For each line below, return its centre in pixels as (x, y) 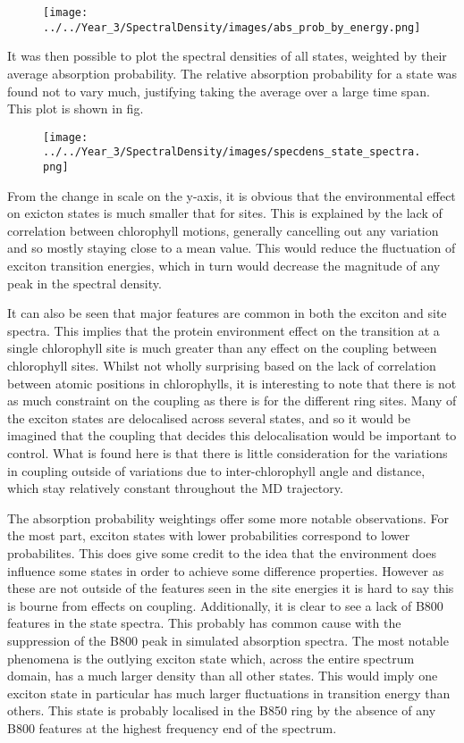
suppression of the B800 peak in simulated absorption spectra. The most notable (228, 640)
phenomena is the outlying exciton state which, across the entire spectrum (211, 658)
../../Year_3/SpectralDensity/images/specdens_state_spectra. (232, 152)
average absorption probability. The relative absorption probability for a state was (232, 73)
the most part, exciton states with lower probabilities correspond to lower (209, 535)
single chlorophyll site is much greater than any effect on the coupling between (222, 348)
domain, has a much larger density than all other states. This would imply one (223, 676)
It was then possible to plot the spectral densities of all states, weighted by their (227, 56)
